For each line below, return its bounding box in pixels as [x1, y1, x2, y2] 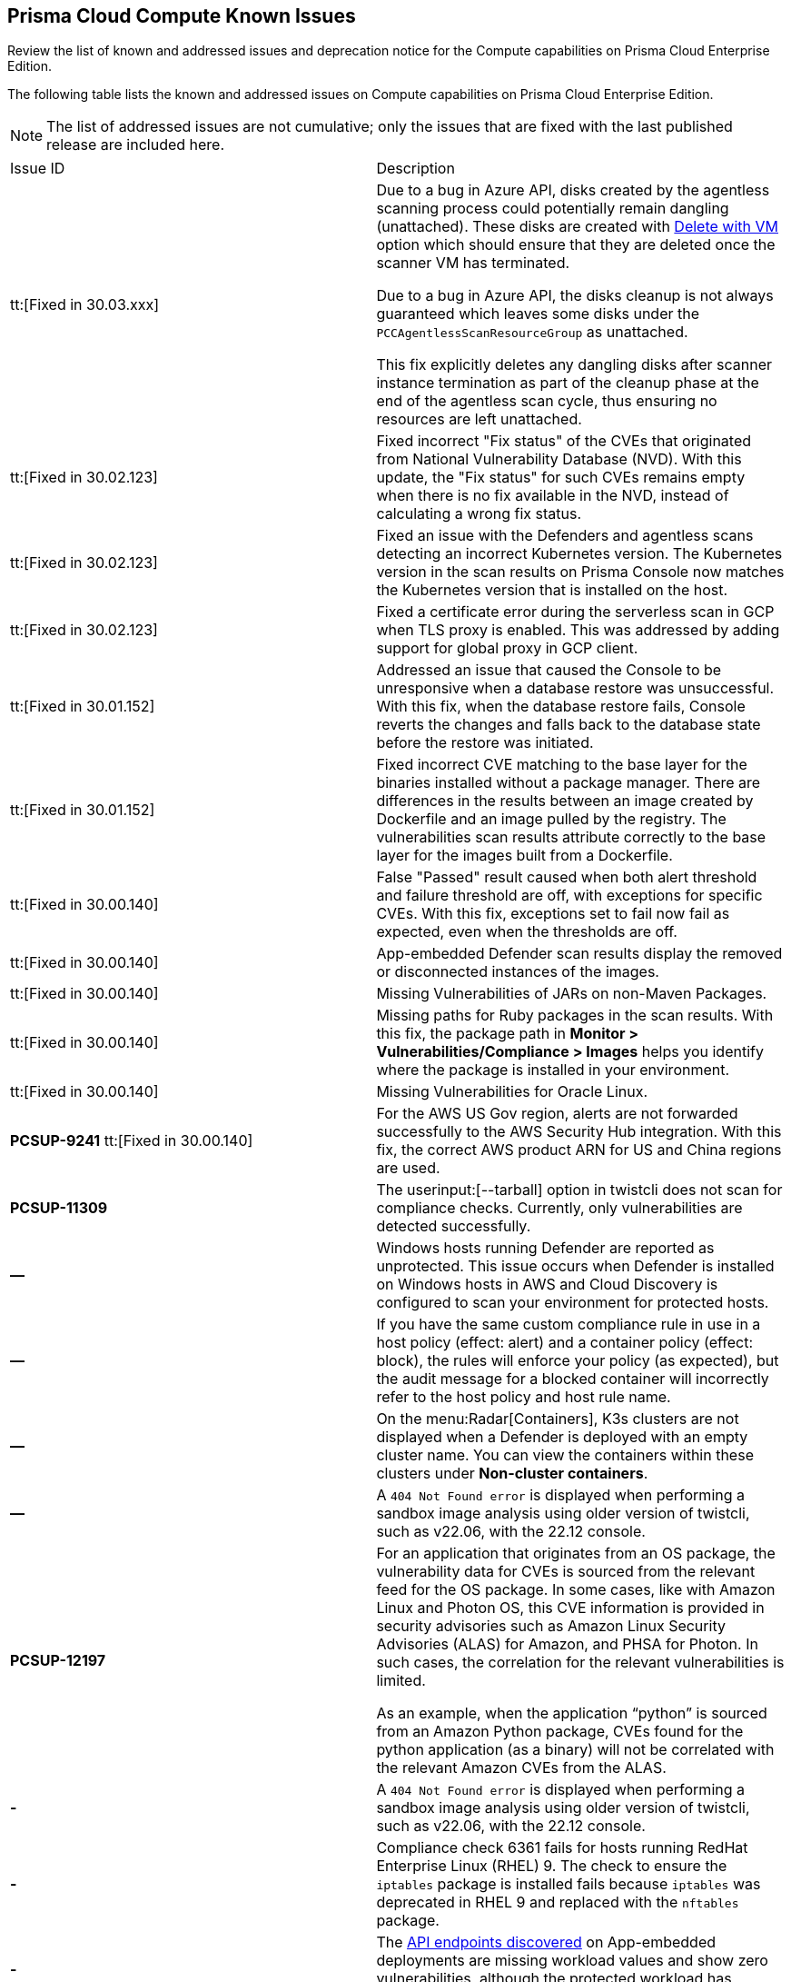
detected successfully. [376, 1217, 531, 1236]
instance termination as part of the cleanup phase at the [376, 373, 759, 393]
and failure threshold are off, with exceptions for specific [376, 886, 763, 905]
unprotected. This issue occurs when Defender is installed [376, 1257, 775, 1276]
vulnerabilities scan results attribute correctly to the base [376, 828, 766, 847]
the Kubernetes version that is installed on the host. [376, 581, 728, 600]
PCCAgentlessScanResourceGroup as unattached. [376, 323, 688, 342]
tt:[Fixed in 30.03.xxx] [10, 295, 160, 314]
